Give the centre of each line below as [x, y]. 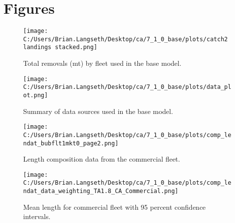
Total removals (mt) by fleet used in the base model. [102, 63]
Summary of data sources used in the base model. [98, 111]
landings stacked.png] [60, 47]
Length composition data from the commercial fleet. [102, 159]
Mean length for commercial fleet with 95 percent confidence [115, 207]
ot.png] [36, 95]
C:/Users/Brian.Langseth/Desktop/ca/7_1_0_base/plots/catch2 [126, 39]
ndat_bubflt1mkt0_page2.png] [71, 143]
